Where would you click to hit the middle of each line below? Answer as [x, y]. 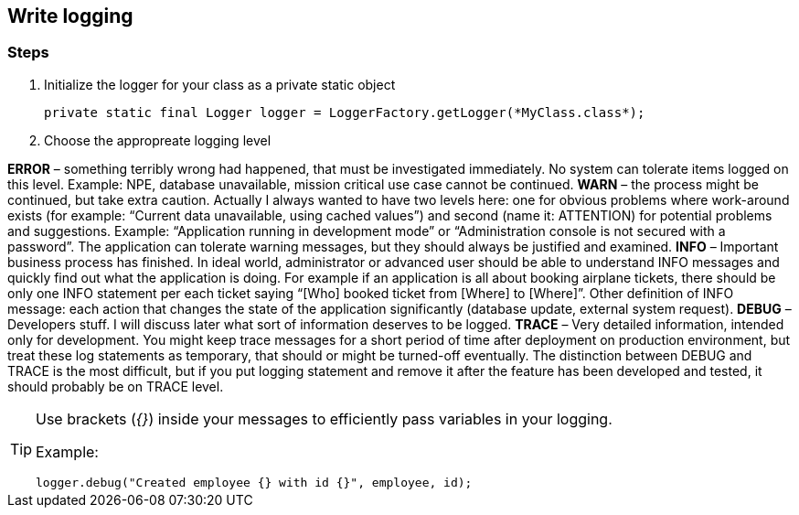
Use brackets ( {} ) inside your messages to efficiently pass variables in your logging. [324, 418]
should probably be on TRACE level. [116, 386]
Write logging [70, 16]
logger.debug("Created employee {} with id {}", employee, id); [254, 482]
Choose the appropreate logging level [158, 140]
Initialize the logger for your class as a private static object [220, 84]
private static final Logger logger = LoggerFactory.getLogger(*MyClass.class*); [345, 112]
